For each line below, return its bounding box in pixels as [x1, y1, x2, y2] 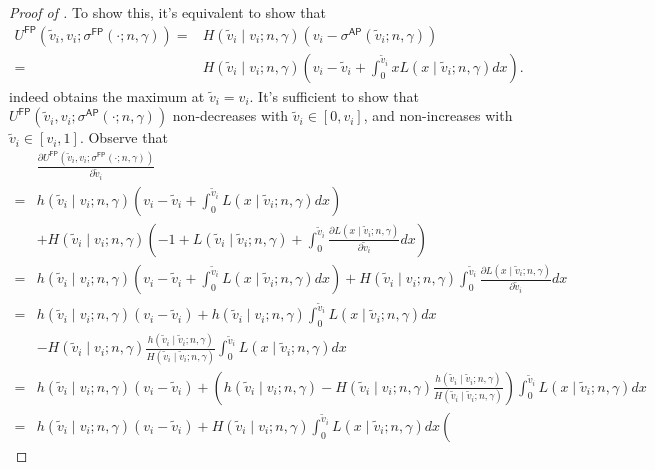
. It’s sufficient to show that [249, 85, 419, 106]
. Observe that [79, 127, 168, 148]
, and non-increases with [363, 105, 513, 126]
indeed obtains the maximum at [9, 85, 205, 106]
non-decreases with [172, 105, 289, 126]
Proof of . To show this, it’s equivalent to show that [9, 2, 326, 22]
